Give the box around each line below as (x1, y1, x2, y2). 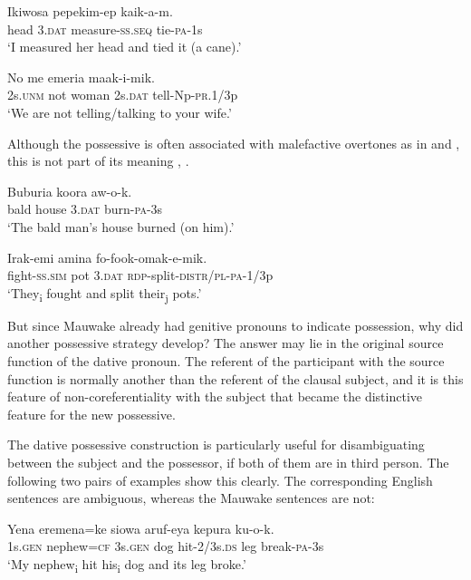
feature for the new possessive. (7, 404, 176, 423)
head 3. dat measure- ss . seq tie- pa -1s (7, 19, 203, 38)
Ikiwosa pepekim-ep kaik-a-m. (7, 2, 173, 20)
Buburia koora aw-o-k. (7, 181, 132, 200)
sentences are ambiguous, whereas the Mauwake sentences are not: (7, 488, 375, 507)
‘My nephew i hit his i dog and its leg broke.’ (7, 554, 246, 575)
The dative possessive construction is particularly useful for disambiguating (7, 435, 425, 454)
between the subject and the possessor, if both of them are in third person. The (7, 453, 449, 471)
